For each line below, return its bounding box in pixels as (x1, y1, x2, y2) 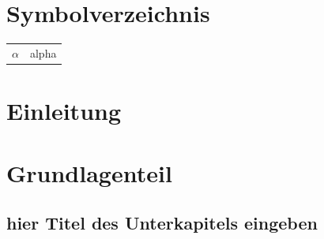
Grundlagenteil (6, 156, 172, 189)
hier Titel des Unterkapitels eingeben (6, 211, 318, 235)
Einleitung (6, 95, 122, 127)
